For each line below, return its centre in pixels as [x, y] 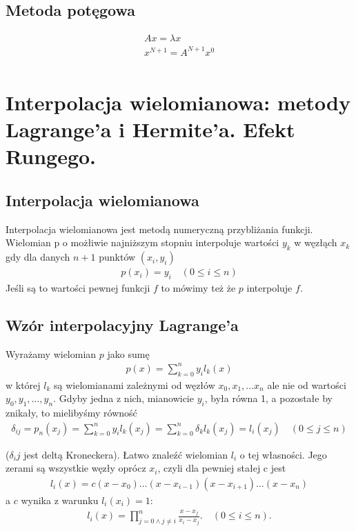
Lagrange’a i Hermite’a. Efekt [150, 129]
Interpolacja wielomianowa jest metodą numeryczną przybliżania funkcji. [159, 229]
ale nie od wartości [307, 384]
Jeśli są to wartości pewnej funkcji [78, 287]
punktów [117, 257]
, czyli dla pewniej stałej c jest [222, 468]
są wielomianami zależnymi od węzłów [135, 384]
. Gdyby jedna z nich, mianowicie [123, 398]
